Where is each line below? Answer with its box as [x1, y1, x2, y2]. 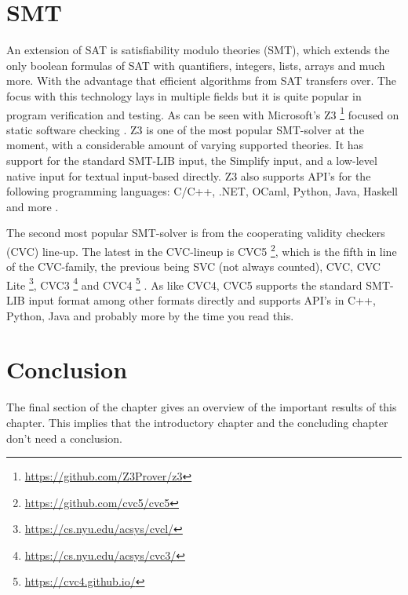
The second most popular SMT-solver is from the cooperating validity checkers [6, 224, 385, 241]
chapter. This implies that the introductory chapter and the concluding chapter [6, 414, 388, 430]
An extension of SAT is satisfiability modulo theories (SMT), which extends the [6, 42, 390, 58]
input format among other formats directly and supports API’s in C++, [28, 292, 376, 308]
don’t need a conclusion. [6, 429, 122, 446]
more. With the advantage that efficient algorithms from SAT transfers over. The [6, 72, 397, 89]
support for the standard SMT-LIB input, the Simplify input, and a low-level [6, 151, 377, 168]
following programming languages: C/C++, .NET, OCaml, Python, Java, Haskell [6, 183, 399, 199]
